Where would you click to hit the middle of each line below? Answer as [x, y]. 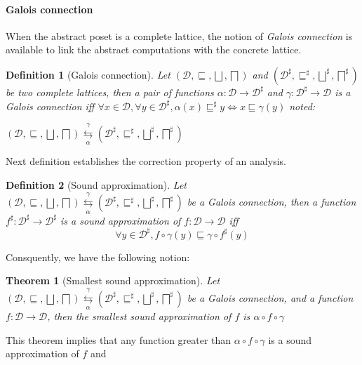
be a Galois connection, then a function [271, 202]
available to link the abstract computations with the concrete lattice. [154, 49]
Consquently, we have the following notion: [98, 257]
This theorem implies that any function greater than [119, 339]
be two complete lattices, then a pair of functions [110, 92]
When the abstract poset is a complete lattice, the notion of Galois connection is [179, 35]
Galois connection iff [50, 106]
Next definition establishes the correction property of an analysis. [146, 161]
